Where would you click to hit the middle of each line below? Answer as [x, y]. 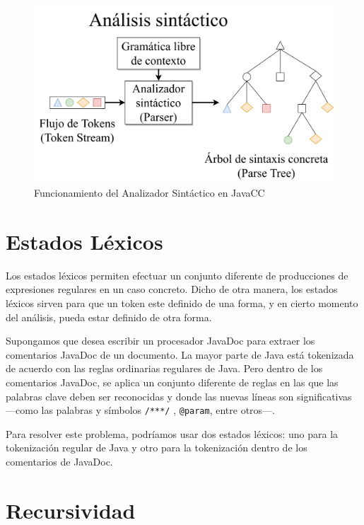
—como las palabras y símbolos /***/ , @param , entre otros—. [141, 410]
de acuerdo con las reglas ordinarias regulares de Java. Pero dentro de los [164, 368]
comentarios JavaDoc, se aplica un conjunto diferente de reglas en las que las [172, 382]
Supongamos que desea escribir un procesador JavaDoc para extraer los [160, 341]
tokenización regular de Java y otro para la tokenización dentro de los [157, 448]
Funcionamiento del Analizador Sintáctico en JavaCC [149, 193]
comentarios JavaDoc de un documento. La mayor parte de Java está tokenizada [180, 354]
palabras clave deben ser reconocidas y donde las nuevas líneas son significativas [179, 396]
